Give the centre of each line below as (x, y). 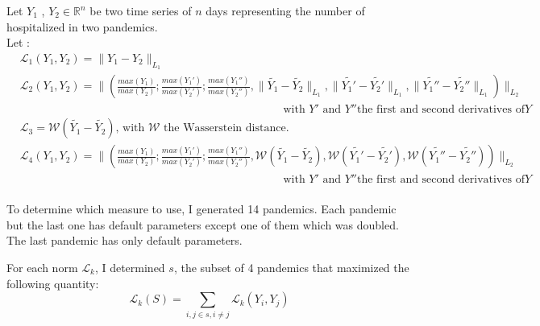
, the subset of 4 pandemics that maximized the (291, 267)
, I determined (130, 267)
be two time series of (141, 10)
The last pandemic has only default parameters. (125, 240)
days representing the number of (285, 10)
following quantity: (53, 283)
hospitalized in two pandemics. (82, 26)
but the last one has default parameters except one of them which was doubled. (203, 224)
